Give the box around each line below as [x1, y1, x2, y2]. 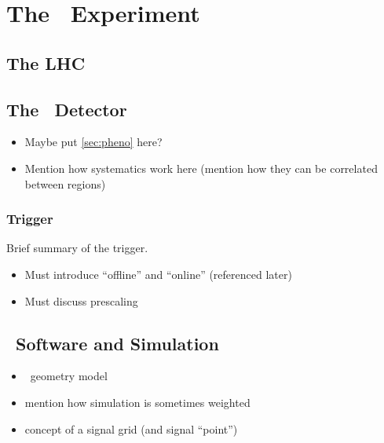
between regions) [24, 175, 106, 192]
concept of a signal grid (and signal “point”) [24, 420, 238, 437]
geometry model [30, 368, 108, 384]
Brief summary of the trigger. [6, 240, 148, 256]
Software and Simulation [16, 331, 219, 355]
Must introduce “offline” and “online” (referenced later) [24, 265, 292, 282]
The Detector [6, 97, 127, 121]
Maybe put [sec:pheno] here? [24, 134, 163, 150]
